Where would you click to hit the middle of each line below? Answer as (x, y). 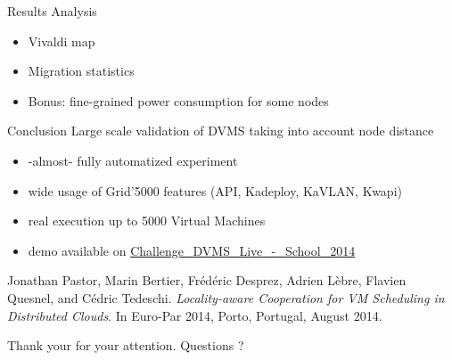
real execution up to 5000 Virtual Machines (147, 221)
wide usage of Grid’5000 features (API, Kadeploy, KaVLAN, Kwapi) (215, 190)
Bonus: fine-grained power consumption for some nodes (178, 100)
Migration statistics (81, 71)
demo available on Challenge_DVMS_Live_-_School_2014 (192, 250)
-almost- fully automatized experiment (133, 160)
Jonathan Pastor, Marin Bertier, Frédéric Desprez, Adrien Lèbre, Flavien (207, 280)
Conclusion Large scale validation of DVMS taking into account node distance (221, 131)
